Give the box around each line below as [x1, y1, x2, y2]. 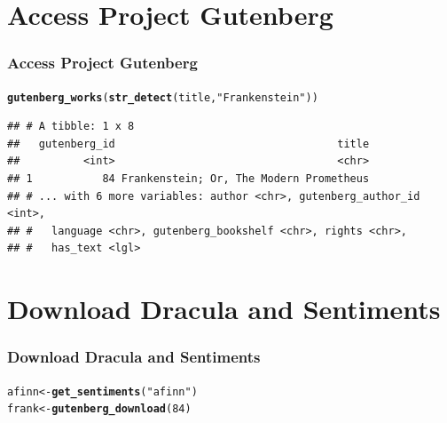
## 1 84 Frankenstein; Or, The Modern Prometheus [7, 172, 370, 186]
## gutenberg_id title [7, 137, 370, 150]
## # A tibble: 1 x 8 [7, 120, 135, 133]
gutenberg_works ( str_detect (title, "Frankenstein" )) [7, 91, 318, 104]
